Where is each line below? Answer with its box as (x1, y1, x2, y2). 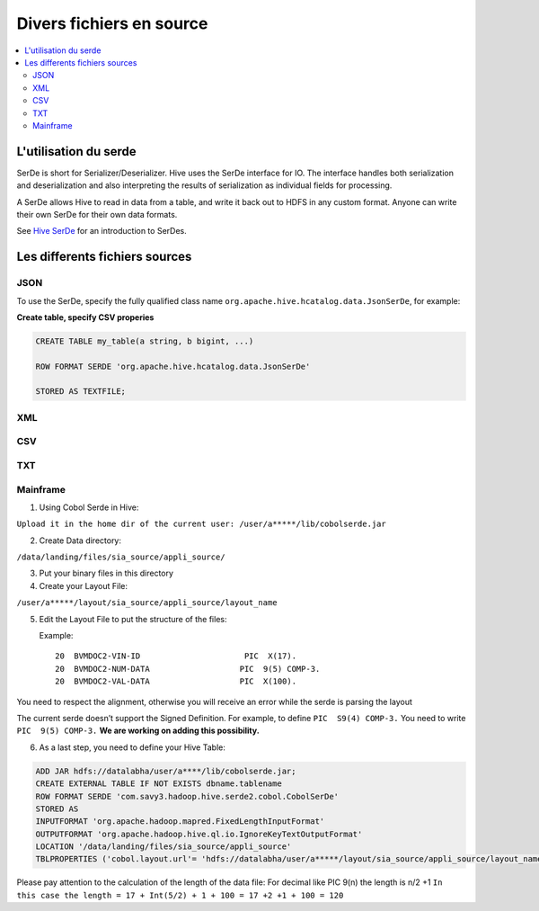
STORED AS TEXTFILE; (35, 387, 126, 397)
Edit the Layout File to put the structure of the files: (39, 613, 227, 624)
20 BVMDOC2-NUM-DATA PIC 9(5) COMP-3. (55, 664, 321, 674)
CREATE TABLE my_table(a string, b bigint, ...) (35, 335, 254, 346)
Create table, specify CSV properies (16, 311, 155, 323)
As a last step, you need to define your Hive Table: (39, 742, 226, 753)
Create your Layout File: (39, 580, 128, 591)
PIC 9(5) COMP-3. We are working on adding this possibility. (16, 725, 260, 737)
